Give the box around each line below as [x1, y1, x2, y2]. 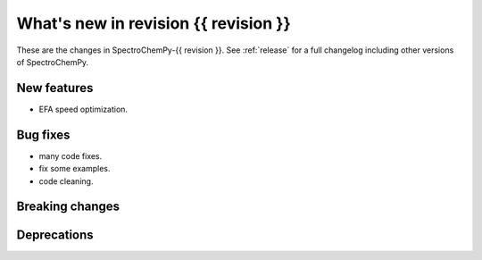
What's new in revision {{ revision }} [16, 13, 292, 33]
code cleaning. [38, 175, 94, 187]
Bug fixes [16, 127, 71, 142]
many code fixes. [38, 150, 103, 161]
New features [16, 80, 94, 96]
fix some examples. [38, 164, 111, 174]
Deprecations [16, 228, 94, 243]
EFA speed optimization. [38, 104, 129, 114]
